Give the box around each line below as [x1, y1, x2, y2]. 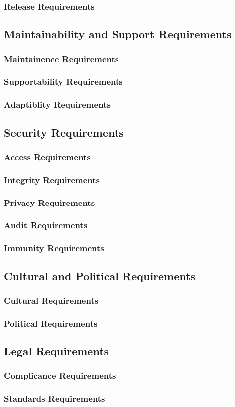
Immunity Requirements [4, 242, 104, 254]
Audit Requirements [4, 219, 88, 231]
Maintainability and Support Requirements [4, 26, 232, 42]
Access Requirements [4, 150, 91, 163]
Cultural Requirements [4, 294, 99, 306]
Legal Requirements [4, 343, 109, 359]
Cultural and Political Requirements [4, 268, 195, 283]
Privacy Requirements [4, 196, 95, 208]
